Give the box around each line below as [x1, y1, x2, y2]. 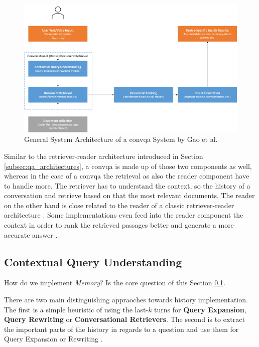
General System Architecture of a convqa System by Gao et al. [24, 134, 218, 144]
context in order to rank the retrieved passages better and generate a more [4, 220, 234, 230]
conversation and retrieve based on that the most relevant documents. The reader [4, 190, 255, 201]
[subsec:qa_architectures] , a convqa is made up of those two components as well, [4, 160, 252, 171]
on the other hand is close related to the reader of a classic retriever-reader [4, 200, 234, 210]
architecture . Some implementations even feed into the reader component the [4, 210, 243, 220]
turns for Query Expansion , [154, 304, 246, 314]
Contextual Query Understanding [4, 254, 182, 269]
